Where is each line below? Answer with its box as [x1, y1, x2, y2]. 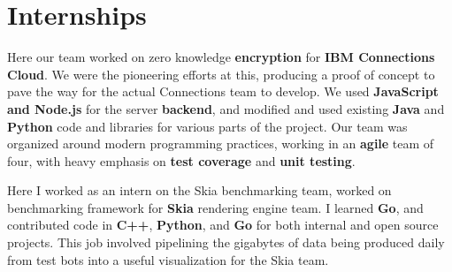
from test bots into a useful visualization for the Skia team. [7, 250, 329, 268]
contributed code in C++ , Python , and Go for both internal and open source [7, 215, 439, 234]
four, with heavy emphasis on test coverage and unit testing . [7, 151, 356, 170]
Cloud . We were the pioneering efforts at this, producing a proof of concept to [7, 64, 435, 83]
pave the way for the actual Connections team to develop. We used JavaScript [7, 82, 439, 101]
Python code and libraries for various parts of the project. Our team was [7, 117, 408, 135]
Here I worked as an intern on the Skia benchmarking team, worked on [7, 181, 392, 200]
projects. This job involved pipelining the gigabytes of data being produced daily [7, 233, 445, 252]
